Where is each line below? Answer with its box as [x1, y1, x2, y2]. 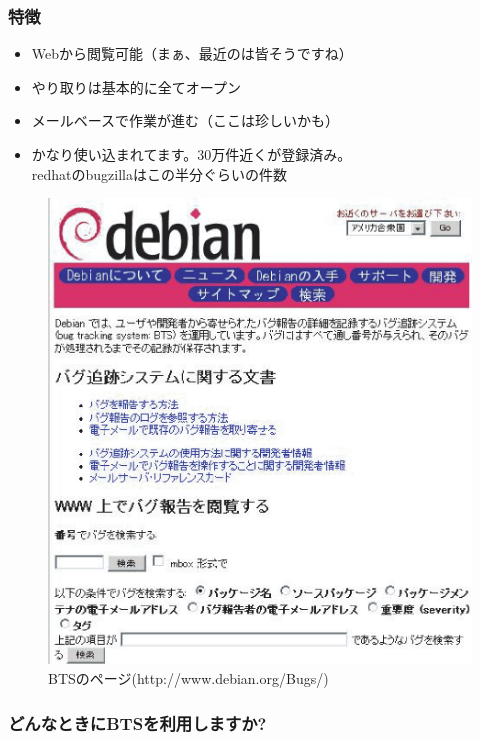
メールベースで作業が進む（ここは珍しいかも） [31, 110, 340, 131]
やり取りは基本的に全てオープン [31, 76, 241, 97]
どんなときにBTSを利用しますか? [8, 710, 267, 735]
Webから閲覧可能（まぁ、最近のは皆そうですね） [31, 43, 353, 64]
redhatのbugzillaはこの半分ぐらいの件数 [31, 163, 287, 184]
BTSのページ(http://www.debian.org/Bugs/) [48, 668, 329, 689]
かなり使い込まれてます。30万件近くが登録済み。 [31, 144, 352, 164]
